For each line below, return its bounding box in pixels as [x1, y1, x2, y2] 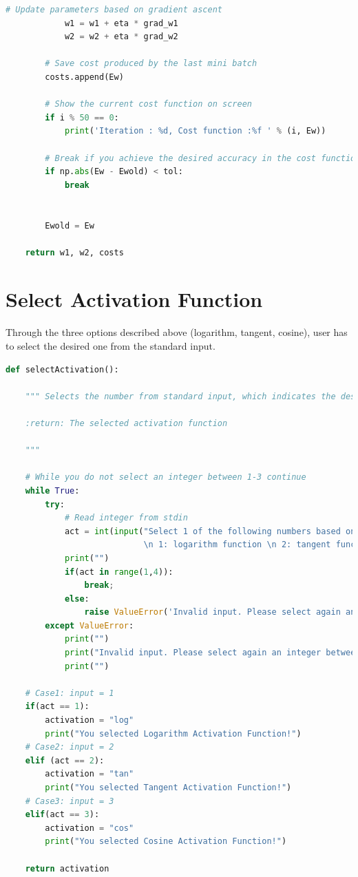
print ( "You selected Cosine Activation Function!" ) [45, 836, 287, 847]
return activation [25, 863, 109, 874]
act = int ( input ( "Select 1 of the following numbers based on [64, 526, 356, 536]
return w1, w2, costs [25, 247, 124, 257]
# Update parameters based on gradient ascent [6, 5, 222, 14]
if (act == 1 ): [25, 701, 89, 712]
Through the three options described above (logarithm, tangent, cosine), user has [6, 325, 348, 339]
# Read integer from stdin [64, 513, 188, 523]
